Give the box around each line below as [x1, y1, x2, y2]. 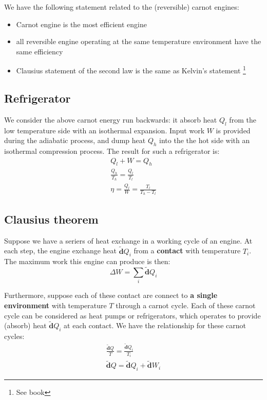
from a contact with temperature [133, 245, 241, 256]
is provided [216, 125, 251, 135]
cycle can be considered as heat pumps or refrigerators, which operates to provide [4, 310, 261, 321]
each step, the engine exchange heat [4, 245, 117, 256]
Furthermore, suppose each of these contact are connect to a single [4, 290, 218, 301]
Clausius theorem [4, 211, 99, 227]
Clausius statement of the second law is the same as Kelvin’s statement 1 [16, 64, 246, 76]
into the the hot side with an [159, 135, 250, 146]
